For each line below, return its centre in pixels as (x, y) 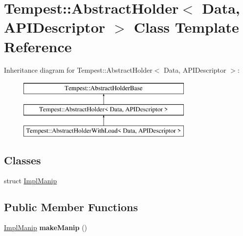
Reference (38, 46)
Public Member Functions (71, 207)
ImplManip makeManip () (46, 227)
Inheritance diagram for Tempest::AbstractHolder (78, 69)
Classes (22, 160)
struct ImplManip (31, 181)
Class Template (186, 27)
